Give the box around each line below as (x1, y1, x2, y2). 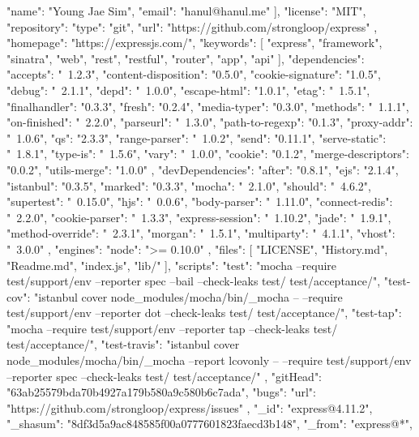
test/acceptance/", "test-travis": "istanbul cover (6, 336, 240, 353)
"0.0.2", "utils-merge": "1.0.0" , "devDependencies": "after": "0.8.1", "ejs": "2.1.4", (6, 161, 399, 178)
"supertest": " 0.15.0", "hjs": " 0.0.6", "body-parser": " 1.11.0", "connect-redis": (6, 193, 393, 210)
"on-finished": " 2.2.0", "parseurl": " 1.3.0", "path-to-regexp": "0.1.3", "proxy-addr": (6, 114, 413, 131)
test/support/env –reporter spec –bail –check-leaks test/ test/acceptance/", (6, 272, 381, 289)
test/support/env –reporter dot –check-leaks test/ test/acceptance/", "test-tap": (6, 304, 402, 321)
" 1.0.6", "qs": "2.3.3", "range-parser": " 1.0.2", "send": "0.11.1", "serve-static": (6, 129, 387, 146)
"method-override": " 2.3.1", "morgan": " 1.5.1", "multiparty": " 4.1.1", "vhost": (6, 225, 395, 242)
